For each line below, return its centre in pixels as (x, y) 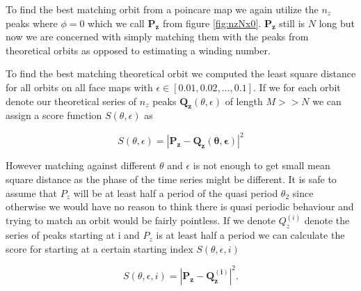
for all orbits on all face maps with (79, 87)
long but (337, 23)
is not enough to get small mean (262, 165)
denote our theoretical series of (71, 101)
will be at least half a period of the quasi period (176, 192)
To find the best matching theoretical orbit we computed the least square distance (181, 73)
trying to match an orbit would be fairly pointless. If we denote (141, 220)
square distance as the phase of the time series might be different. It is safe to (171, 179)
